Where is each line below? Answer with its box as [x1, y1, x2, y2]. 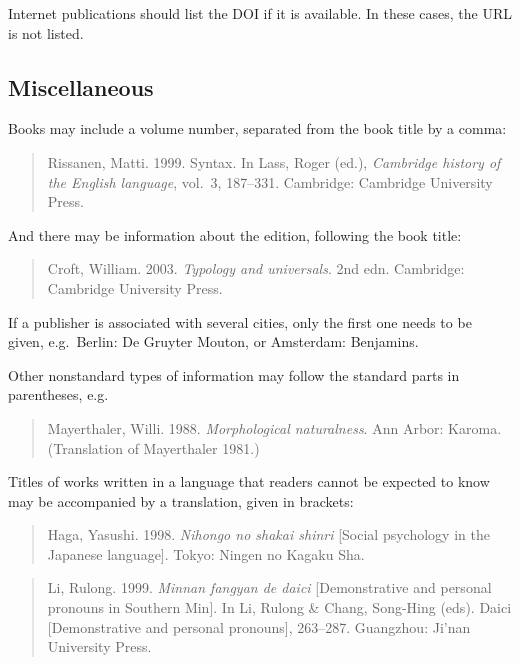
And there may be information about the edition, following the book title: [8, 224, 462, 245]
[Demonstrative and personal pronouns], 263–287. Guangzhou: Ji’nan [47, 616, 471, 637]
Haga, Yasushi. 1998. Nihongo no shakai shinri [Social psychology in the [47, 524, 490, 545]
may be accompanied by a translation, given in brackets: [8, 490, 354, 511]
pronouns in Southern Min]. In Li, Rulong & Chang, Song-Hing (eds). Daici [47, 597, 512, 618]
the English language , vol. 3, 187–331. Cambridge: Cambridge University [47, 171, 493, 192]
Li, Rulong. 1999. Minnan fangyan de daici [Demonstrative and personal [47, 577, 492, 598]
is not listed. [8, 22, 84, 43]
